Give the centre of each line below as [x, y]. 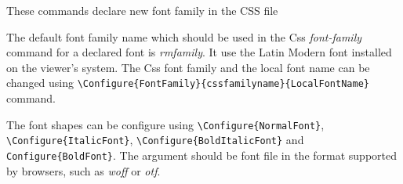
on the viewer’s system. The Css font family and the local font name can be [188, 67]
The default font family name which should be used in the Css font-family [184, 36]
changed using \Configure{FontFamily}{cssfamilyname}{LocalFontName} [188, 83]
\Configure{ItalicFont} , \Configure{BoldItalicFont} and [155, 140]
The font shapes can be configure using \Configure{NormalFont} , [165, 124]
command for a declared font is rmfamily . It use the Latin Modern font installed [199, 52]
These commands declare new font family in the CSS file [142, 10]
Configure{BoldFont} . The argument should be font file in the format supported [201, 155]
